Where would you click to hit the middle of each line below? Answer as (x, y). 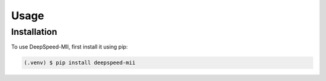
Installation (34, 32)
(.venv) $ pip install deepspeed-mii (80, 63)
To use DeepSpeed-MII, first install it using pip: (69, 47)
